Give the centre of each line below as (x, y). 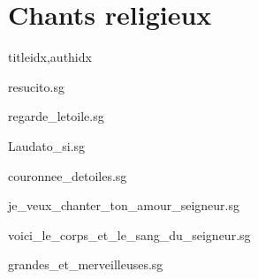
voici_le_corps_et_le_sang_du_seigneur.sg (129, 234)
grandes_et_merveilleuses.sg (86, 264)
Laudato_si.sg (47, 145)
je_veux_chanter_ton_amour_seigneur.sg (124, 205)
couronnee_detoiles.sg (68, 175)
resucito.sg (36, 86)
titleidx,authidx (50, 57)
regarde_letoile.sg (56, 116)
